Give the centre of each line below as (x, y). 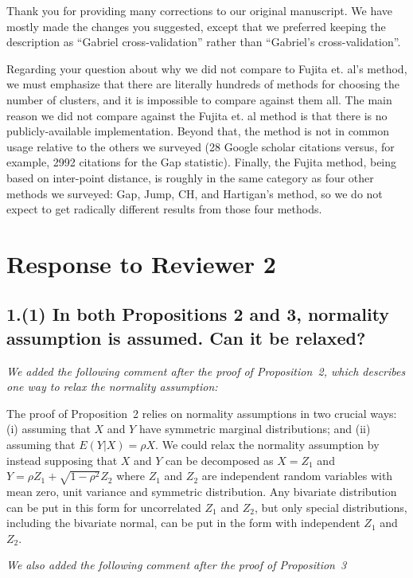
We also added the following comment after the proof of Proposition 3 (177, 565)
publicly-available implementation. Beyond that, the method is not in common (198, 131)
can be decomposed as (220, 460)
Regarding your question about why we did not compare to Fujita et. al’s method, (207, 68)
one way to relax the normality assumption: (112, 387)
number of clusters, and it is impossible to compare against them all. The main (199, 99)
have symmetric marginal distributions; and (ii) (255, 429)
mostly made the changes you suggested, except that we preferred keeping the (196, 26)
